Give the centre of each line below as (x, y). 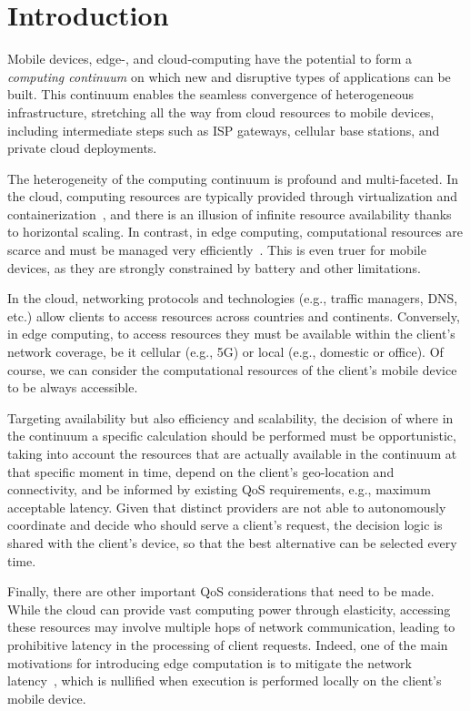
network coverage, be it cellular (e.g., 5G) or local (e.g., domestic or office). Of (225, 352)
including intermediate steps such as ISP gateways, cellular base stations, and (224, 130)
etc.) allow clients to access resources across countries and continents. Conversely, (234, 315)
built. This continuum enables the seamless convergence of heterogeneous (210, 94)
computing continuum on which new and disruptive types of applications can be (229, 76)
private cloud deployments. (82, 148)
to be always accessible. (73, 387)
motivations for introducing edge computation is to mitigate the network (210, 662)
